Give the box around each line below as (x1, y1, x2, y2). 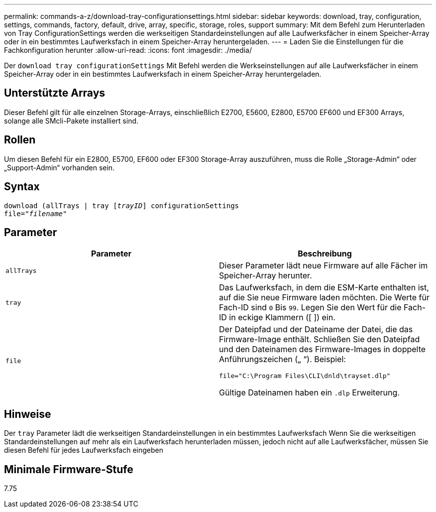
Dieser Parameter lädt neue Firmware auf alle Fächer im (219, 260, 428, 271)
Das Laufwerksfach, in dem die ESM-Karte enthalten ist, (219, 282, 429, 293)
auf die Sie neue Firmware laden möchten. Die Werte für (219, 292, 430, 303)
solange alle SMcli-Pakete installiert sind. (4, 116, 139, 125)
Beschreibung (298, 249, 352, 259)
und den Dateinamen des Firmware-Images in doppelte (219, 344, 426, 355)
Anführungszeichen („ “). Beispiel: (219, 354, 346, 365)
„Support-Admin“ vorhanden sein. (4, 163, 115, 172)
